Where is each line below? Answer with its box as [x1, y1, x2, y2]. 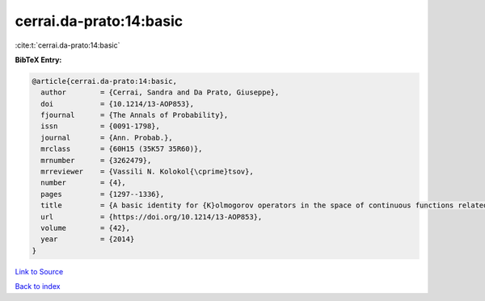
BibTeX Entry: [15, 55, 62, 65]
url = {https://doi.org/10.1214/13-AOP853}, [40, 212, 263, 221]
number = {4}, [40, 178, 127, 187]
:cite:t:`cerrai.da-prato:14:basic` [15, 40, 120, 50]
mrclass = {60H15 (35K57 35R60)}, [40, 144, 203, 153]
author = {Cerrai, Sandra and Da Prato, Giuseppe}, [40, 88, 280, 97]
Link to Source [15, 266, 64, 276]
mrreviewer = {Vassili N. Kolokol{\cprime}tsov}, [40, 167, 254, 177]
